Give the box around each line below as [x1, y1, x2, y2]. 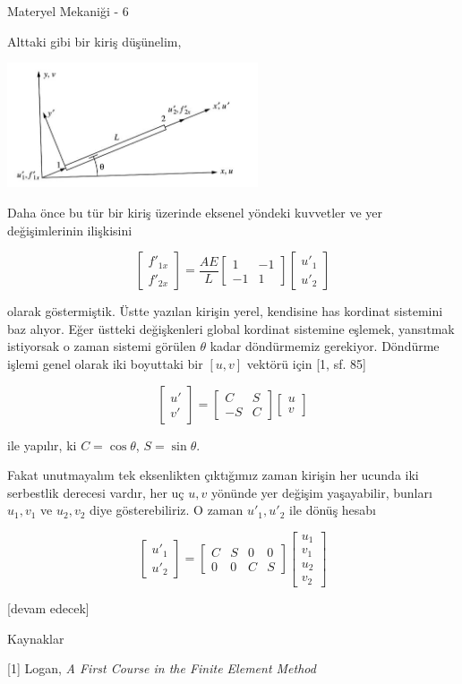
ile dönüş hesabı [289, 500, 376, 519]
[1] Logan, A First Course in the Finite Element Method [7, 659, 316, 678]
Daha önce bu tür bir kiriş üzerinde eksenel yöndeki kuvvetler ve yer [7, 203, 383, 222]
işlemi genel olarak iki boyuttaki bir [7, 355, 203, 373]
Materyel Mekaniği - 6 [7, 2, 129, 20]
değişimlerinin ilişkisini [7, 220, 133, 239]
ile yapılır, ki [7, 435, 77, 454]
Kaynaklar [7, 628, 64, 647]
